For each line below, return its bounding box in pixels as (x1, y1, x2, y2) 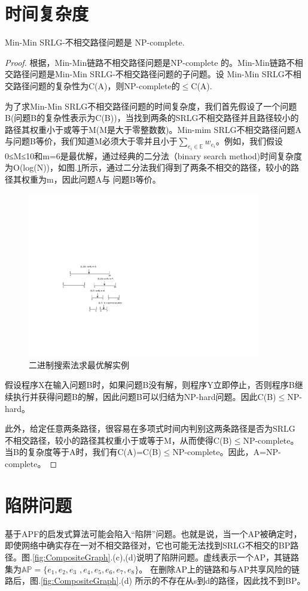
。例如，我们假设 (215, 135, 283, 147)
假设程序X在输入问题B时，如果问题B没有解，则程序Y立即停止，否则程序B (5, 378, 295, 391)
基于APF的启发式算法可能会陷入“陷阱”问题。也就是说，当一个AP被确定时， (5, 527, 302, 540)
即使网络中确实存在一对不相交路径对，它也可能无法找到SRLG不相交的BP (5, 539, 291, 551)
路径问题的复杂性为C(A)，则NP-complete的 (13, 79, 180, 92)
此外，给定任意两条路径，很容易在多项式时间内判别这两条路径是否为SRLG (5, 422, 295, 435)
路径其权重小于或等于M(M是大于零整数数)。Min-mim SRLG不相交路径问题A (5, 123, 301, 135)
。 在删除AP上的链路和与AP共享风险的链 (139, 562, 300, 575)
